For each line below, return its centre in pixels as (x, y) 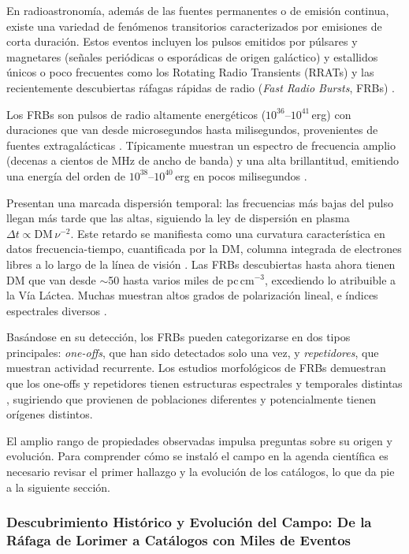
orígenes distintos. (50, 414)
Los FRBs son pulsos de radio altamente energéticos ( (136, 114)
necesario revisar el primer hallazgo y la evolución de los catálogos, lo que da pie (201, 472)
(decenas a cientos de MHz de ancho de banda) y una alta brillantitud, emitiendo (203, 160)
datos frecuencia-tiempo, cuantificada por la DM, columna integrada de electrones (204, 249)
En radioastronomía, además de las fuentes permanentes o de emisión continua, (198, 10)
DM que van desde (51, 279)
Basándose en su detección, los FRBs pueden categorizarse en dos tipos (178, 337)
